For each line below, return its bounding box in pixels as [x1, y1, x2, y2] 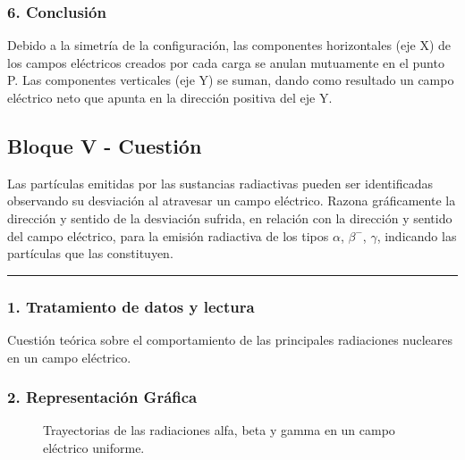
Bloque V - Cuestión [7, 131, 202, 159]
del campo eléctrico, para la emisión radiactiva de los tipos [7, 226, 329, 245]
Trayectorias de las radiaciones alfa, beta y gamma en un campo [43, 421, 395, 439]
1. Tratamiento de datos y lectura [7, 295, 255, 317]
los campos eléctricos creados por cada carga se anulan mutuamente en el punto [7, 53, 444, 71]
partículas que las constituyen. [7, 244, 173, 263]
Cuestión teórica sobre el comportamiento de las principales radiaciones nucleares [7, 330, 453, 348]
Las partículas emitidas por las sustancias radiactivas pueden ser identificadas [7, 173, 433, 192]
